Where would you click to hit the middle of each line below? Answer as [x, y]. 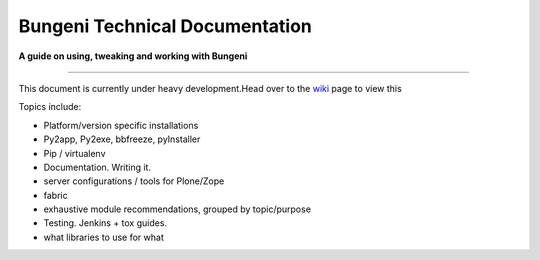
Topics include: [50, 107]
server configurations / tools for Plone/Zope [134, 181]
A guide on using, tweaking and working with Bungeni [133, 56]
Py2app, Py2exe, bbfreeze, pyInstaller [122, 139]
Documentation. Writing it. [97, 167]
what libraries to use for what [103, 237]
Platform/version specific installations [121, 125]
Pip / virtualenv [74, 153]
